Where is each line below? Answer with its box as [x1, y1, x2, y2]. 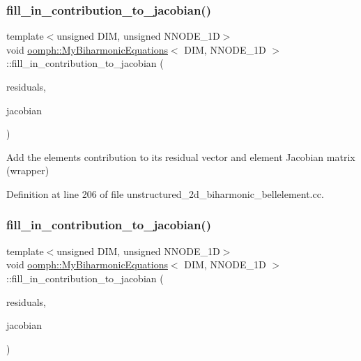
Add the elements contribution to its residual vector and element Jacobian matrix [6, 149, 355, 164]
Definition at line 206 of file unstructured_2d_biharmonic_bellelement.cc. [6, 186, 324, 201]
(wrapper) [6, 163, 49, 178]
